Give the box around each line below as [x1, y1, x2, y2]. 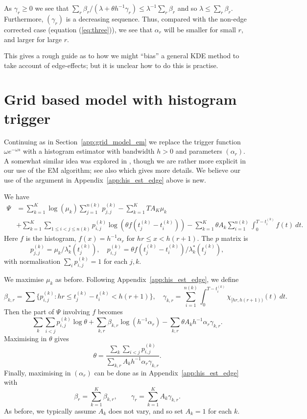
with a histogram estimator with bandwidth [23, 146, 155, 156]
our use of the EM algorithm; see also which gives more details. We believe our [4, 165, 240, 175]
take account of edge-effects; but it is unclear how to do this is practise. [4, 60, 218, 70]
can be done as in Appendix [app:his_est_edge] [94, 367, 239, 377]
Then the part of [4, 306, 54, 317]
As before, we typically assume [4, 405, 96, 416]
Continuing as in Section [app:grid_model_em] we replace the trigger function [4, 136, 241, 146]
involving [63, 306, 90, 317]
